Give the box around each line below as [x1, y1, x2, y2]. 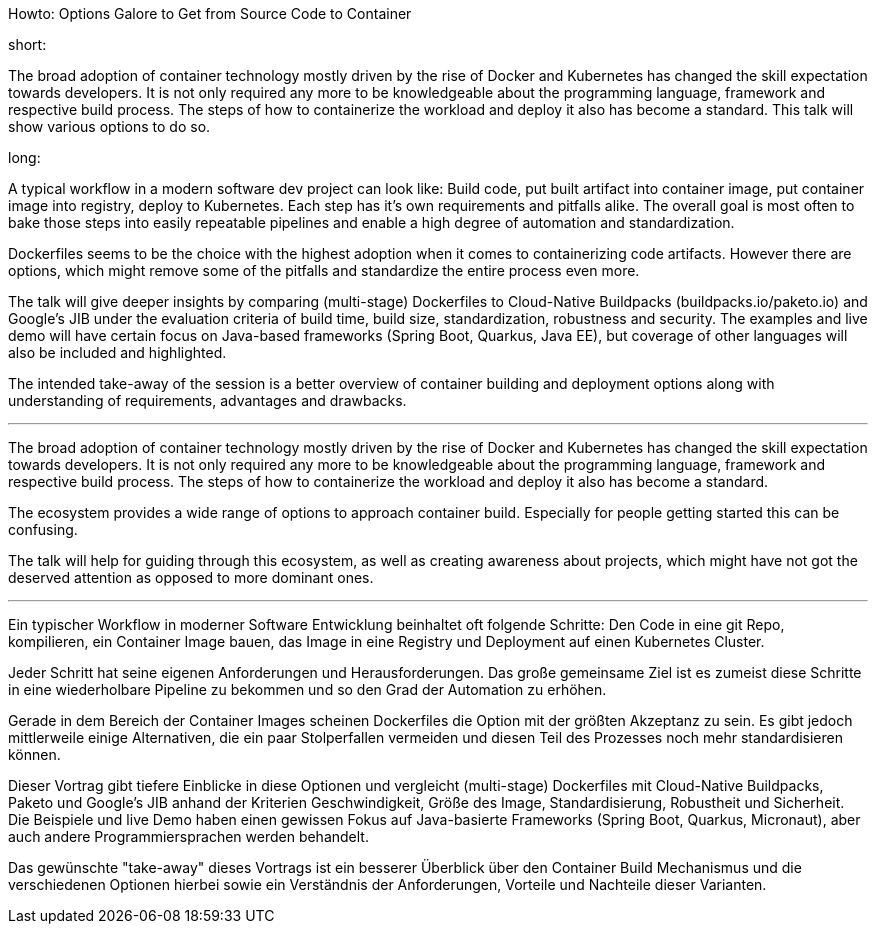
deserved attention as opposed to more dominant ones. [8, 569, 374, 586]
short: [8, 36, 47, 53]
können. [8, 746, 61, 763]
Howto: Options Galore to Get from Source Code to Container [8, 5, 412, 22]
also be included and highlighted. [8, 344, 227, 361]
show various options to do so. [8, 118, 211, 135]
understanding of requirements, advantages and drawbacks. [8, 392, 407, 409]
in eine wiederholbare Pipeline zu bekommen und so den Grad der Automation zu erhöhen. [8, 681, 607, 698]
